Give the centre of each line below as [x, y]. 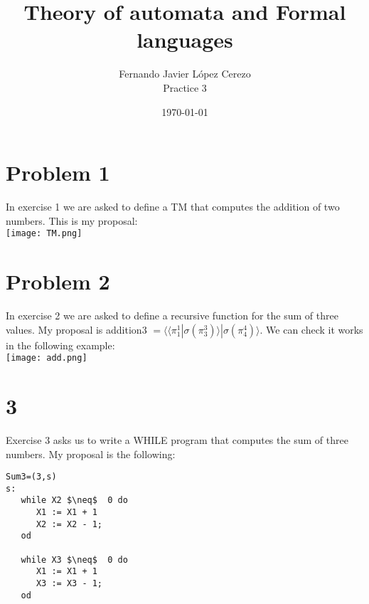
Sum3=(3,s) [31, 477]
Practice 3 [185, 87]
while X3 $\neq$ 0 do [74, 560]
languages [185, 39]
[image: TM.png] [44, 234]
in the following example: [60, 345]
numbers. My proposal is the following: [91, 454]
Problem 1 [58, 173]
